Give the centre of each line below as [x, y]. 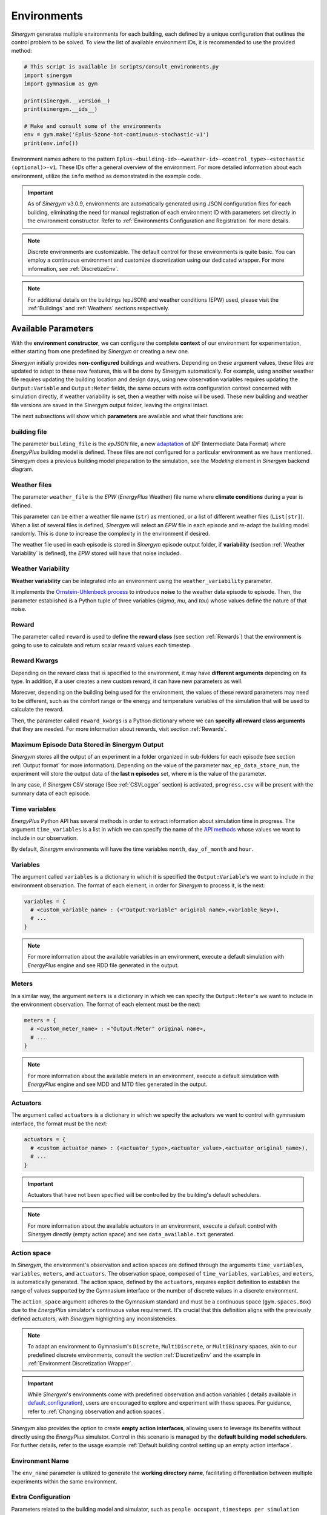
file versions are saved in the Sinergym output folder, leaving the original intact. [110, 405]
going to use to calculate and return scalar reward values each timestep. [101, 645]
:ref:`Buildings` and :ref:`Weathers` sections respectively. [98, 308]
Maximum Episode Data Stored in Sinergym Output [88, 744]
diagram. [22, 469]
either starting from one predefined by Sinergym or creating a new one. [100, 351]
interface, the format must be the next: [59, 1124]
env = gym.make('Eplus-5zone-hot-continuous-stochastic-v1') [117, 135]
